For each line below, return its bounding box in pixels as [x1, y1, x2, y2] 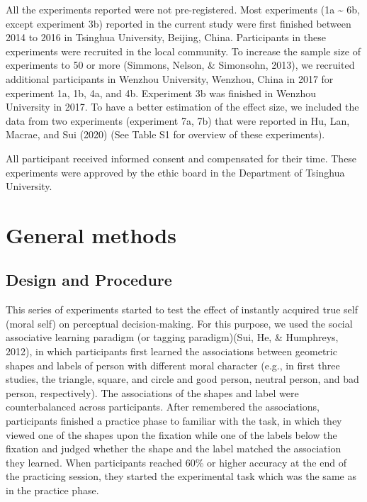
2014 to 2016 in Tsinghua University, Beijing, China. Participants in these [6, 30, 326, 45]
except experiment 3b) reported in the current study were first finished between [6, 16, 351, 30]
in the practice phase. [6, 483, 99, 498]
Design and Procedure [6, 269, 172, 291]
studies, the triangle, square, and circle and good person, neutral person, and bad [6, 372, 359, 386]
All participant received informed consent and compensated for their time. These [6, 150, 357, 165]
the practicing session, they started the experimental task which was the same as [6, 469, 356, 484]
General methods [6, 220, 176, 249]
